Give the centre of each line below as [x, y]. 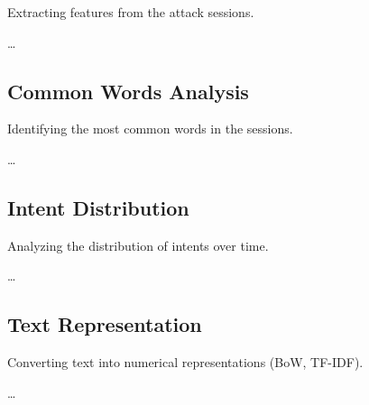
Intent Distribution [98, 207]
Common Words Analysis [128, 91]
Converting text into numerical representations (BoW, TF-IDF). [185, 362]
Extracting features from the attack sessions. [131, 12]
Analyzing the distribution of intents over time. [138, 245]
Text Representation [105, 324]
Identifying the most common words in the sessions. [150, 129]
